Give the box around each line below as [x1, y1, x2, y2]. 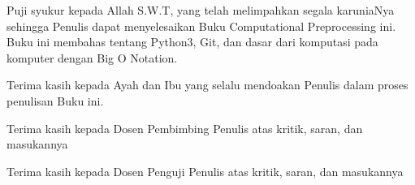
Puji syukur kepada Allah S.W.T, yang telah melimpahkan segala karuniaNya [6, 2, 395, 18]
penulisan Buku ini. [6, 92, 104, 109]
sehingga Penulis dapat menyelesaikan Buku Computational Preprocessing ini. [6, 17, 396, 34]
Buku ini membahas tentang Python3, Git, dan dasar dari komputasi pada [6, 33, 378, 50]
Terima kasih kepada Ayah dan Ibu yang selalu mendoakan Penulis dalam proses [6, 76, 409, 93]
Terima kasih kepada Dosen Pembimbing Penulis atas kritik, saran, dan [6, 119, 363, 136]
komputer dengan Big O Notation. [6, 49, 178, 66]
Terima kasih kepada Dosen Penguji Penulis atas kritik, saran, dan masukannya [6, 162, 404, 179]
